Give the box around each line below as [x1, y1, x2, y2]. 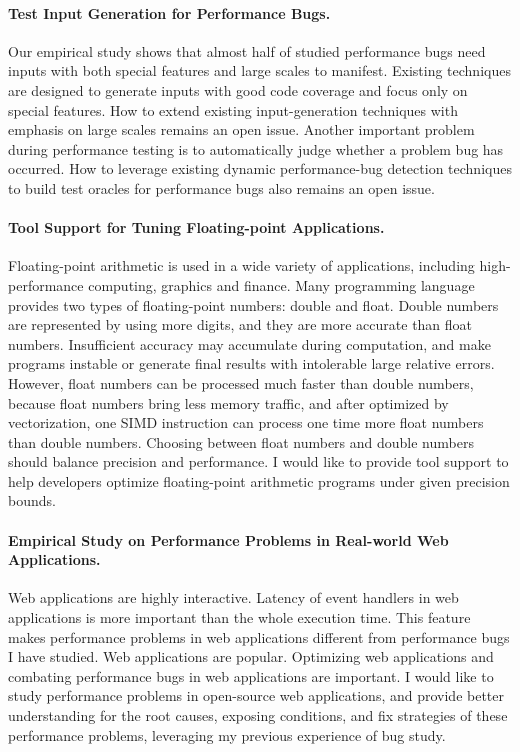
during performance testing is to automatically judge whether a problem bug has [8, 138, 504, 159]
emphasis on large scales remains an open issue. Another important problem [8, 119, 475, 140]
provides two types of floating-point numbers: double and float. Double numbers [8, 294, 499, 315]
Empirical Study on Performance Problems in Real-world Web [8, 529, 449, 550]
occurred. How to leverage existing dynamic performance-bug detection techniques [8, 158, 512, 179]
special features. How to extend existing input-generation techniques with [8, 99, 458, 120]
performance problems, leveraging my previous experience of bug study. [8, 724, 446, 745]
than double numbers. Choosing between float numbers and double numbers [8, 431, 474, 452]
